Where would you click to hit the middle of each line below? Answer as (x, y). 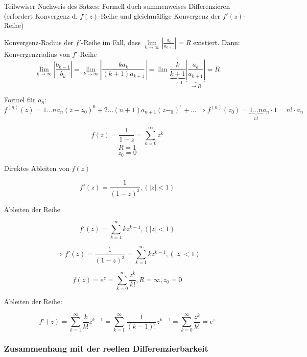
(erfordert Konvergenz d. (41, 15)
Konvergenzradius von (37, 54)
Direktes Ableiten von (37, 168)
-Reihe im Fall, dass (111, 42)
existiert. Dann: (216, 42)
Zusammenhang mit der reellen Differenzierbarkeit (106, 348)
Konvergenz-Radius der (39, 42)
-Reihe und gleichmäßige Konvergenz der (159, 15)
